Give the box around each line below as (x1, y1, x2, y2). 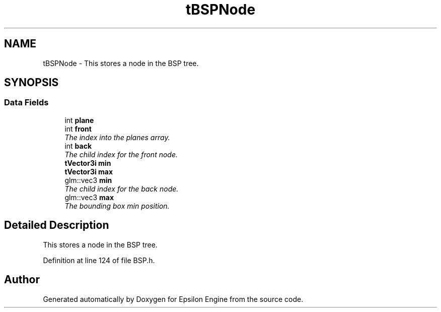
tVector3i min (64, 158, 111, 167)
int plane (64, 115, 94, 124)
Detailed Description (4, 219, 109, 232)
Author (4, 273, 40, 286)
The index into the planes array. (64, 133, 170, 142)
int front (64, 124, 92, 133)
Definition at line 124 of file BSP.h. (43, 256, 155, 265)
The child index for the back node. (64, 184, 179, 193)
